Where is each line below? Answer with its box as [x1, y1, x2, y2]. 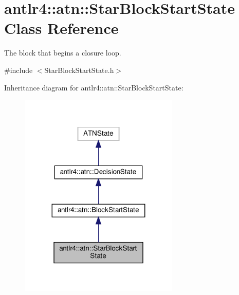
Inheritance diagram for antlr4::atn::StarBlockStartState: [4, 82, 183, 93]
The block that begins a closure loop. [4, 47, 121, 58]
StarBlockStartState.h [44, 64, 114, 75]
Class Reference [4, 17, 119, 39]
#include [4, 64, 33, 75]
